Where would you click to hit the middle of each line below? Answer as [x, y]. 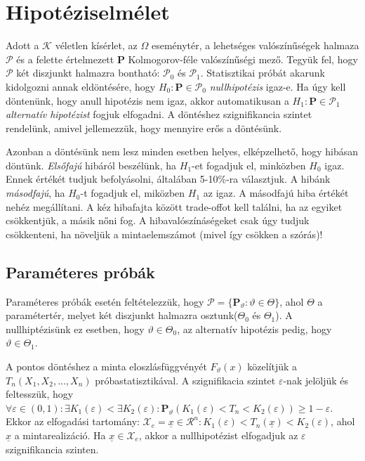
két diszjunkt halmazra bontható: [88, 73]
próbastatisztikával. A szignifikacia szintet [185, 380]
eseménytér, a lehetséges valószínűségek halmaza [255, 45]
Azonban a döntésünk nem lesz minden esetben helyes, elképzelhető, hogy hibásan [182, 151]
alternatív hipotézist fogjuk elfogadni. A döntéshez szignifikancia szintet [159, 114]
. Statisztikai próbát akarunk [263, 73]
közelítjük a [272, 366]
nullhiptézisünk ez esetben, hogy [75, 329]
